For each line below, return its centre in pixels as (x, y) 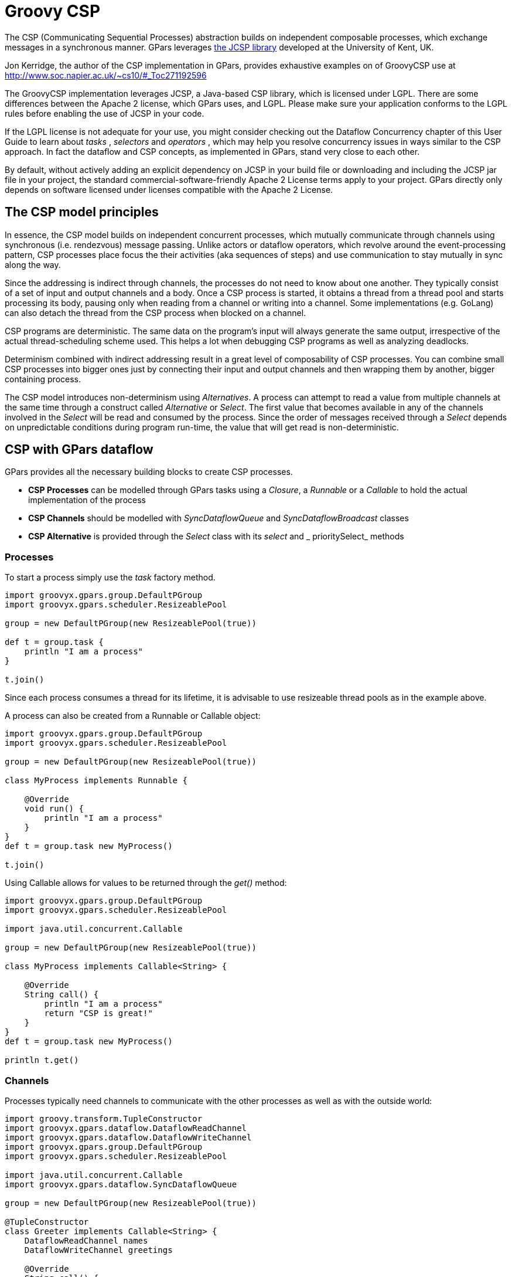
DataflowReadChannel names (86, 1240)
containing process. (43, 379)
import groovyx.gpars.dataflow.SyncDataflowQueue (121, 1184)
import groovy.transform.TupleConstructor (104, 1118)
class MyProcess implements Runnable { (96, 781)
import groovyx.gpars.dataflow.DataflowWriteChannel (128, 1137)
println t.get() (42, 1060)
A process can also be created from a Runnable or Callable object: (133, 716)
